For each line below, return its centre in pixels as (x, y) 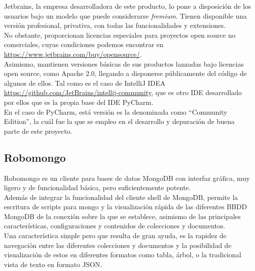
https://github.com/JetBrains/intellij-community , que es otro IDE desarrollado (123, 92)
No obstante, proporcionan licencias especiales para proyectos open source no (120, 35)
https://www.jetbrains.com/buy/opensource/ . (73, 54)
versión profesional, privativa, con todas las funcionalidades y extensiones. (115, 25)
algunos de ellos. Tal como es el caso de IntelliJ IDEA (85, 83)
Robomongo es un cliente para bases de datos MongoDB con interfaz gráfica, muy (127, 178)
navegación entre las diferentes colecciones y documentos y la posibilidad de (118, 245)
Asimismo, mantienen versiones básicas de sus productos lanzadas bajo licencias (124, 63)
